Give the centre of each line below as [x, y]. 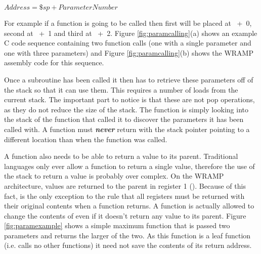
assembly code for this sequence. [54, 62]
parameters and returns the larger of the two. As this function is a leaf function [127, 235]
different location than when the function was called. [86, 139]
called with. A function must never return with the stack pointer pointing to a [127, 129]
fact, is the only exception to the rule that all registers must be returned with [124, 196]
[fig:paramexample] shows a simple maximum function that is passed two [117, 225]
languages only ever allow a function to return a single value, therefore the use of [129, 166]
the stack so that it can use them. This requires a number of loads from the [121, 89]
